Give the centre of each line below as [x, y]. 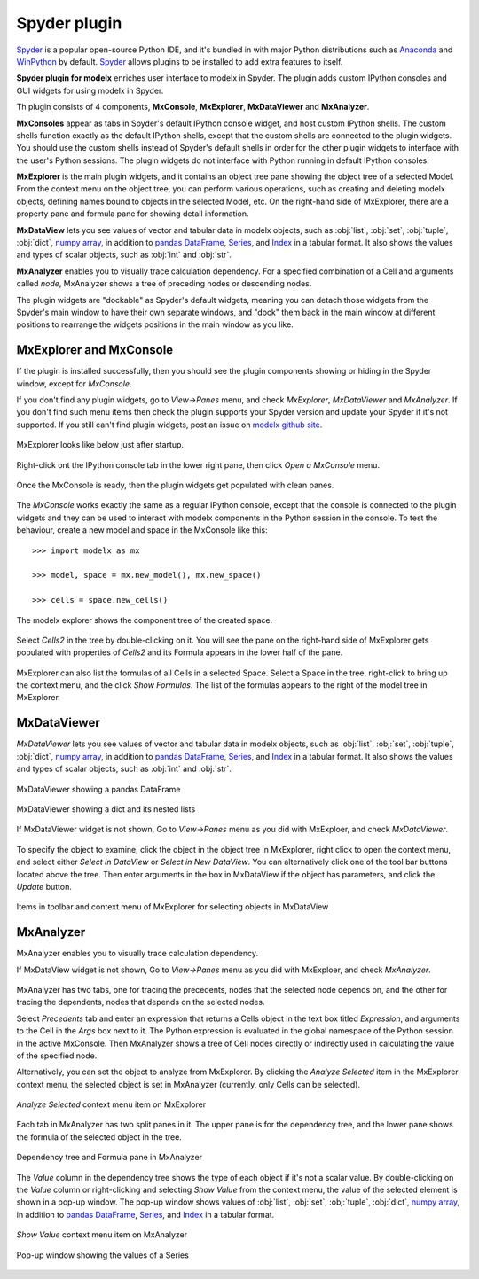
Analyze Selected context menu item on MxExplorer [111, 1104]
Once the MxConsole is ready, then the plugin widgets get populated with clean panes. [175, 485]
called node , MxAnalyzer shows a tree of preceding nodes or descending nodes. [164, 284]
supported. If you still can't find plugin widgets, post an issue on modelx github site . [169, 425]
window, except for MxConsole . [74, 383]
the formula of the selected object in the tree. [99, 1137]
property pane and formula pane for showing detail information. [133, 214]
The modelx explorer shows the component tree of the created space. [145, 620]
